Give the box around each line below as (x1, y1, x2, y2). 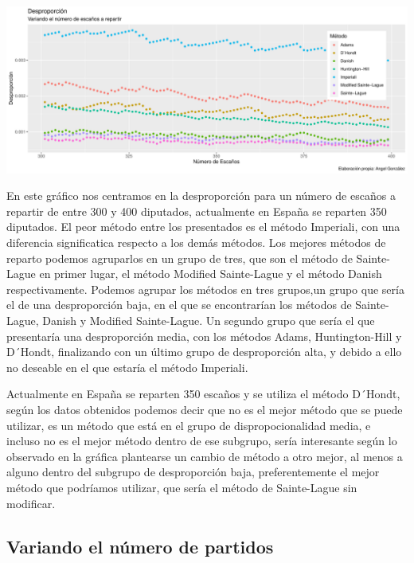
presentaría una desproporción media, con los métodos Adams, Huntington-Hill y (6, 327, 402, 344)
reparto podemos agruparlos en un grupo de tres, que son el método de (6, 249, 353, 266)
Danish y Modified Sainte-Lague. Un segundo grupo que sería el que (42, 312, 375, 329)
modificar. (6, 495, 56, 511)
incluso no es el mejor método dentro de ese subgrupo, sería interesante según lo (6, 432, 397, 449)
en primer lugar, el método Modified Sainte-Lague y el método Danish (39, 265, 382, 282)
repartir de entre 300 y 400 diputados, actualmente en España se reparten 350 (6, 202, 387, 219)
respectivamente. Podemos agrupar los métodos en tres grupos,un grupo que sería (6, 280, 404, 297)
